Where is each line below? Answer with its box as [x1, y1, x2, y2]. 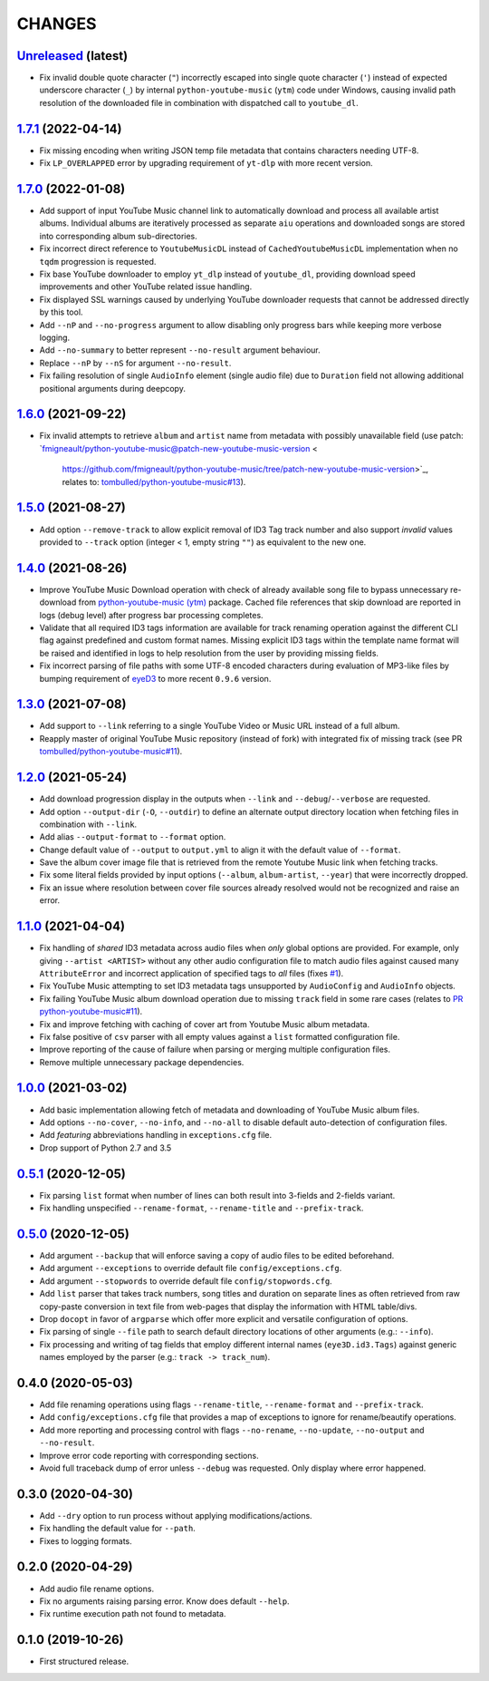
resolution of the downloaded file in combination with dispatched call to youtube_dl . [39, 97, 359, 108]
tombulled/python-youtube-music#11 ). [39, 746, 183, 757]
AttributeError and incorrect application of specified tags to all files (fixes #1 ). [39, 967, 344, 978]
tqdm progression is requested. [39, 256, 157, 267]
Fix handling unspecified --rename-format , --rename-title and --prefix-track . [39, 1202, 364, 1214]
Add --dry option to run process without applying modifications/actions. [39, 1510, 312, 1521]
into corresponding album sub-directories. [39, 230, 198, 241]
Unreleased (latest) [16, 48, 129, 63]
